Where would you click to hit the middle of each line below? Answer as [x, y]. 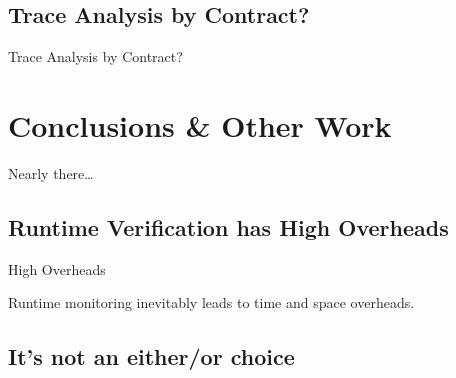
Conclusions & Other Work [200, 124]
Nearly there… [51, 172]
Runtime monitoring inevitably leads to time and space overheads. [211, 302]
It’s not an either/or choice [151, 356]
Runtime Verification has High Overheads [228, 226]
